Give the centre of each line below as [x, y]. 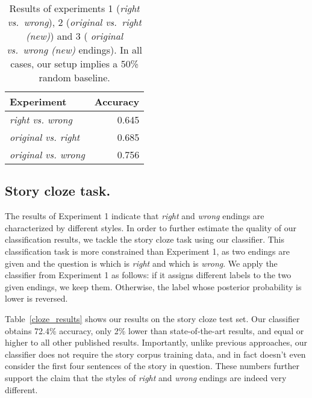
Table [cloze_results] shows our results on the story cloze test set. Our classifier [152, 318]
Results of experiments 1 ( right [74, 8]
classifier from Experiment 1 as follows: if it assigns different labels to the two [148, 275]
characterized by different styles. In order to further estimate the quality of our [151, 227]
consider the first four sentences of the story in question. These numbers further [152, 366]
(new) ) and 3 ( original [75, 36]
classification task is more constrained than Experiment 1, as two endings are [147, 251]
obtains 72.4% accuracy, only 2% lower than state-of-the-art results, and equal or [154, 330]
